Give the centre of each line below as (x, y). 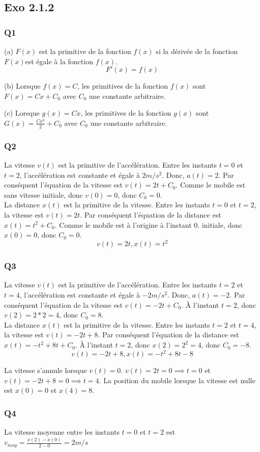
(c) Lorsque (22, 113)
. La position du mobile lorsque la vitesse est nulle (177, 380)
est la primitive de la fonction (85, 51)
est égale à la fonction (59, 61)
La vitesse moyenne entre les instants (62, 432)
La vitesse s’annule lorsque (46, 370)
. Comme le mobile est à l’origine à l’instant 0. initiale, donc (149, 224)
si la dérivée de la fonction (197, 51)
